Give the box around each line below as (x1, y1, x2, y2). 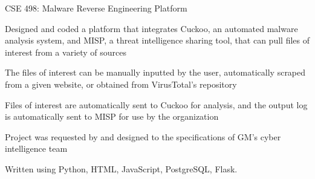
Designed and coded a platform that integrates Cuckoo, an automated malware (5, 22, 298, 34)
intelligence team (5, 142, 68, 155)
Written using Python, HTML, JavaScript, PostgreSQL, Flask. (5, 162, 238, 175)
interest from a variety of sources (5, 45, 127, 58)
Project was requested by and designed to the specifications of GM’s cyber (5, 130, 281, 143)
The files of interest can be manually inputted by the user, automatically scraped (5, 66, 306, 79)
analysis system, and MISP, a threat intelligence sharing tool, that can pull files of (5, 34, 310, 47)
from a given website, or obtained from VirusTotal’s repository (5, 77, 237, 90)
